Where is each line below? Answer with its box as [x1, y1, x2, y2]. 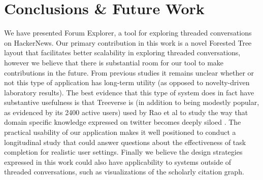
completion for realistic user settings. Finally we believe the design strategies [4, 147, 243, 157]
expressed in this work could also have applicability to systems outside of [4, 156, 232, 167]
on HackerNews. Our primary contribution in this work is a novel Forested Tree [4, 37, 252, 48]
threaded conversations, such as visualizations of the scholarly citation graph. [4, 166, 244, 177]
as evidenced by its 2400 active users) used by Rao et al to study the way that [4, 106, 248, 117]
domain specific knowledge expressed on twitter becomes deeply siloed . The [4, 117, 241, 127]
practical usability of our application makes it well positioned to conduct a [4, 127, 236, 137]
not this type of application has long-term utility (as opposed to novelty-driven [4, 77, 250, 88]
